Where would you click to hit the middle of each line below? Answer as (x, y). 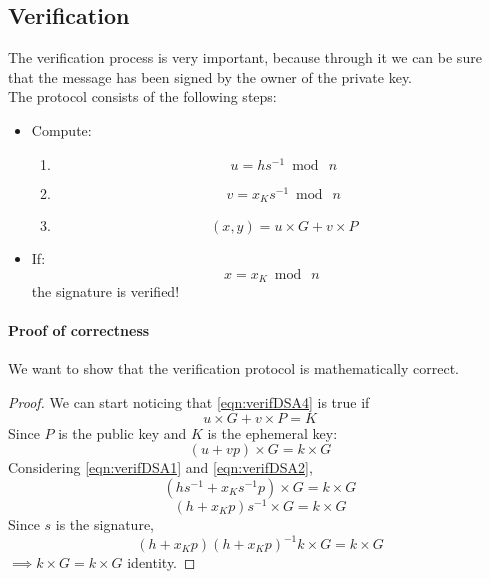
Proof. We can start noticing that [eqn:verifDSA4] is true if (189, 402)
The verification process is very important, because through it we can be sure (245, 57)
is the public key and (122, 432)
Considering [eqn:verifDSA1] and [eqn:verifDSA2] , (160, 467)
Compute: (61, 129)
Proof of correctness (79, 330)
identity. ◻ (161, 562)
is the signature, (104, 523)
